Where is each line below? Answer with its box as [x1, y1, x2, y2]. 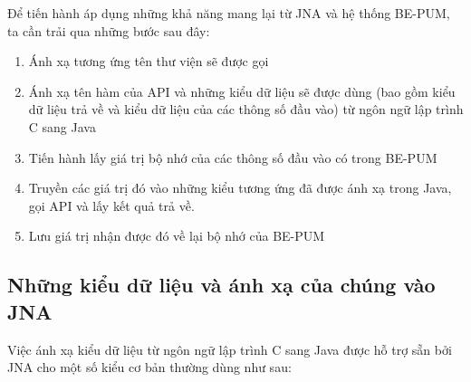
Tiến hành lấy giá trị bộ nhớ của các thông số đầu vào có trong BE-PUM [28, 148, 437, 167]
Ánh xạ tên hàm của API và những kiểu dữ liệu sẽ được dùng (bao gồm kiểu [28, 81, 456, 100]
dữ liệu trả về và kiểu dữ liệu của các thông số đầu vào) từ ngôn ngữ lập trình [28, 100, 464, 119]
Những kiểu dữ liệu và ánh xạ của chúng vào [7, 271, 436, 299]
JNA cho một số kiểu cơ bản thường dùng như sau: [7, 358, 292, 377]
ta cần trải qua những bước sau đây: [7, 21, 210, 40]
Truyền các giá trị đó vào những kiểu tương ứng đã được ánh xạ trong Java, [28, 178, 452, 197]
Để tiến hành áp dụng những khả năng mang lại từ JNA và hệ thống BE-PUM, [7, 4, 450, 22]
